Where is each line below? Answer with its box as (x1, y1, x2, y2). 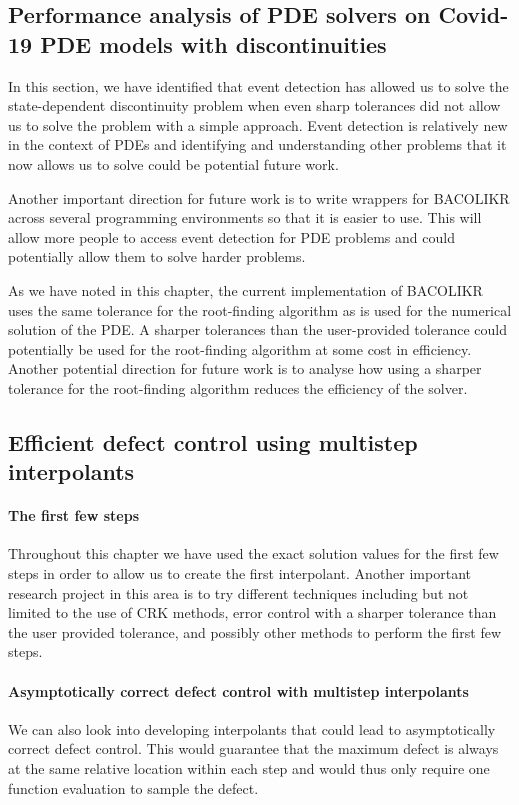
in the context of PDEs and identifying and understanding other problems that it (8, 134, 507, 155)
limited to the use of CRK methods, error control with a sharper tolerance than (8, 602, 497, 623)
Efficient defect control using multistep (8, 426, 418, 457)
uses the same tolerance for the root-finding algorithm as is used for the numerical (8, 299, 512, 320)
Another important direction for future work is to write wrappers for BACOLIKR (8, 187, 510, 208)
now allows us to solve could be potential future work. (8, 153, 339, 174)
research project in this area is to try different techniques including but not (8, 582, 469, 603)
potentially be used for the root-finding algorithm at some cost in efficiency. (8, 338, 472, 359)
